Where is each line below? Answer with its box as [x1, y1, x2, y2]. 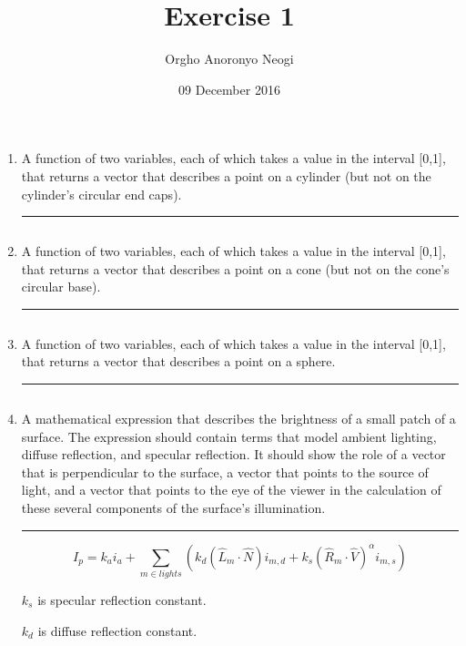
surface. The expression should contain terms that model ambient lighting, [21, 426, 437, 446]
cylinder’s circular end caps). [21, 184, 182, 203]
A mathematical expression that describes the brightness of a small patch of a [21, 409, 456, 428]
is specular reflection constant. [37, 590, 207, 609]
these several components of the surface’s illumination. [21, 498, 326, 518]
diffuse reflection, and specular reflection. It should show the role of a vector [21, 445, 446, 464]
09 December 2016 [178, 79, 280, 98]
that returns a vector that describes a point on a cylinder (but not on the [21, 166, 431, 185]
